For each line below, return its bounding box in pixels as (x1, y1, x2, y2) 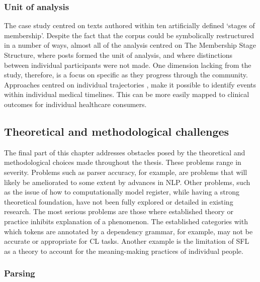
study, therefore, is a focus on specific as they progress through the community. (4, 69, 248, 80)
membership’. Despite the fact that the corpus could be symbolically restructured (4, 30, 254, 40)
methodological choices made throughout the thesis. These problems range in (4, 157, 241, 167)
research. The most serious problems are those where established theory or (4, 206, 233, 217)
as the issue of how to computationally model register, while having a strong (4, 186, 239, 197)
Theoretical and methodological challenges (4, 123, 229, 139)
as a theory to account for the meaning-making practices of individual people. (4, 245, 243, 256)
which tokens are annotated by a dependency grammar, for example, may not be (4, 226, 253, 236)
